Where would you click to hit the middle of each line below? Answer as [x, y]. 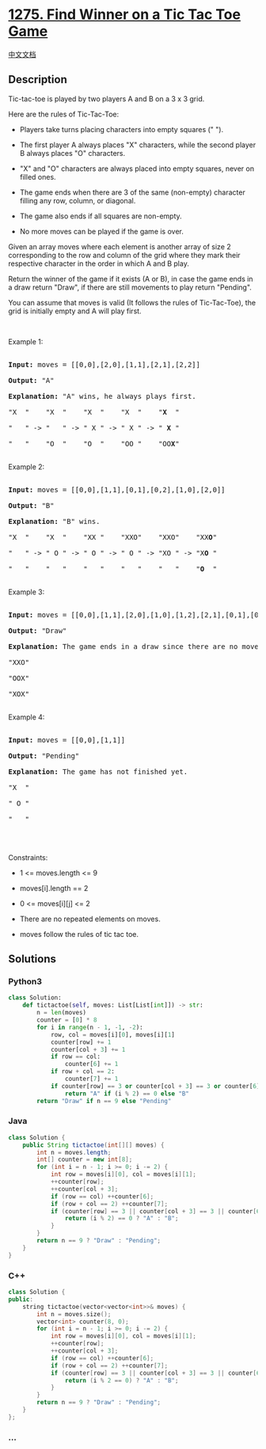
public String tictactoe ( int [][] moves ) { [93, 1145]
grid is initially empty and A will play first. [75, 311]
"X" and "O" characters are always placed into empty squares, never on [137, 169]
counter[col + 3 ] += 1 [88, 1049]
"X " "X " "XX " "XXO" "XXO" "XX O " [113, 537]
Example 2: [27, 467]
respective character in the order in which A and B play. [99, 264]
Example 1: [26, 341]
